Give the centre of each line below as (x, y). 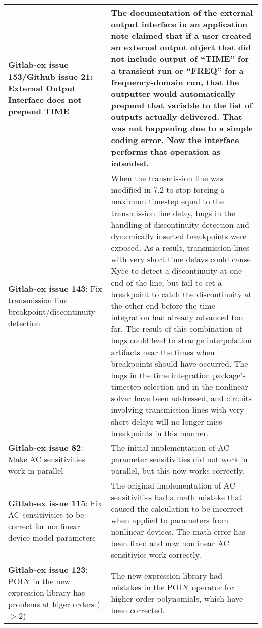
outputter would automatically (173, 93)
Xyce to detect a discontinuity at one (177, 271)
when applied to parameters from (170, 520)
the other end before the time (163, 305)
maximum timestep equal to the (168, 201)
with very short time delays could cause (181, 259)
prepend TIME (39, 111)
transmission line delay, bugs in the (173, 213)
